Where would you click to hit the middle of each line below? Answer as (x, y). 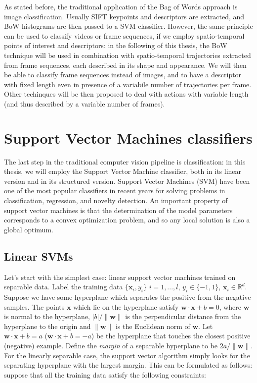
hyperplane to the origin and (47, 326)
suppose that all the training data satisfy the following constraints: (105, 374)
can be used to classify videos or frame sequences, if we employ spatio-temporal (124, 35)
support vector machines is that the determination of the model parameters (118, 210)
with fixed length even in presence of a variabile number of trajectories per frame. (128, 84)
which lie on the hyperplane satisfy (126, 306)
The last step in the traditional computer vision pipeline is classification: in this (125, 161)
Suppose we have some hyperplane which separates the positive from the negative (128, 297)
